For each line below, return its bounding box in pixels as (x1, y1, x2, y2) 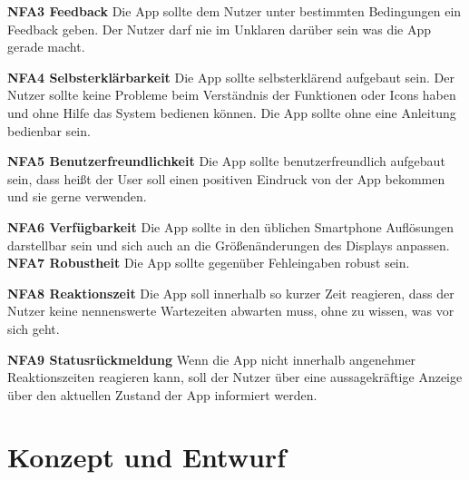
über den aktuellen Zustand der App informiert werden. (7, 385, 318, 404)
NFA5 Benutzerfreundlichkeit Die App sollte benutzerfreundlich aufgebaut (7, 152, 445, 171)
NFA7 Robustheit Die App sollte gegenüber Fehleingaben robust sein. (7, 253, 410, 272)
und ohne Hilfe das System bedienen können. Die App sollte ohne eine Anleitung (7, 103, 456, 122)
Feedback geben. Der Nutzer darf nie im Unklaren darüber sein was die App (7, 19, 432, 38)
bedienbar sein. (7, 121, 91, 140)
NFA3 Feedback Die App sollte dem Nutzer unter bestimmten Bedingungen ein (7, 2, 462, 20)
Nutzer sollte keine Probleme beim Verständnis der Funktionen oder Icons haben (7, 85, 456, 104)
